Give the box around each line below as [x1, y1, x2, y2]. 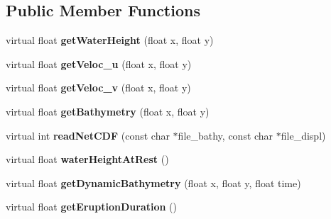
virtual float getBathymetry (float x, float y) [6, 103, 210, 118]
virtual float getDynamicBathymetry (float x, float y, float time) [6, 175, 301, 190]
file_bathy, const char [178, 128, 273, 142]
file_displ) [281, 128, 326, 142]
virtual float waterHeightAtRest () [6, 152, 169, 167]
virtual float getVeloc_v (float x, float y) [6, 80, 191, 95]
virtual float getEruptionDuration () [6, 199, 178, 214]
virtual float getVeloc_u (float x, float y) [6, 56, 192, 71]
